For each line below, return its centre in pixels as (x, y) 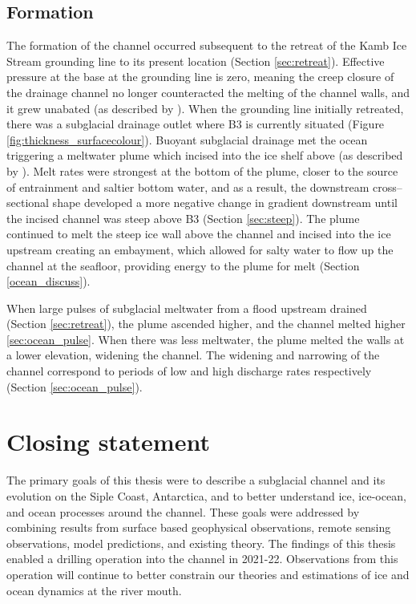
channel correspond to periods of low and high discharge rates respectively (189, 371)
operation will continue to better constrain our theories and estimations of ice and (208, 574)
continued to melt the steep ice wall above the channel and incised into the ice (199, 234)
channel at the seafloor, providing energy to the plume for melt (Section (183, 265)
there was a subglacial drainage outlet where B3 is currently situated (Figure (196, 124)
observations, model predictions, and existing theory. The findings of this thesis (201, 543)
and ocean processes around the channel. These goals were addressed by (183, 511)
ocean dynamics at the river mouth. (94, 590)
